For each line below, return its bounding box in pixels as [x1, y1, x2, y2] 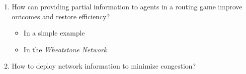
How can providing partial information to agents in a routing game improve [11, 1, 243, 11]
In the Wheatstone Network [23, 44, 107, 54]
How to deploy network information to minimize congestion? [11, 61, 196, 71]
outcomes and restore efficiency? [11, 11, 110, 21]
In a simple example [23, 28, 85, 38]
